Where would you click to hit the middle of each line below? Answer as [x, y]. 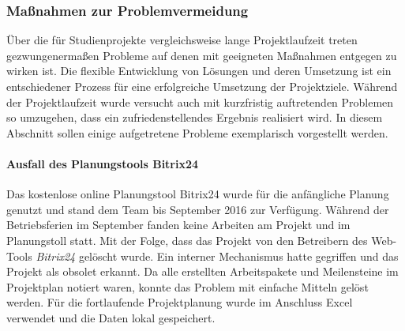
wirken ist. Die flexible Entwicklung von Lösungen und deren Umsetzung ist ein [199, 71]
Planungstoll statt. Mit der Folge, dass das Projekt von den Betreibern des [187, 240]
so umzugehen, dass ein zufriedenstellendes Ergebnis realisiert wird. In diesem [195, 117]
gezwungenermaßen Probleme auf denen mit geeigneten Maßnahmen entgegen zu [202, 55]
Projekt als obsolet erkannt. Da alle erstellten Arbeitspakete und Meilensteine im [202, 271]
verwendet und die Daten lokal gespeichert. [111, 317]
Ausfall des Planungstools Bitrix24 [103, 163]
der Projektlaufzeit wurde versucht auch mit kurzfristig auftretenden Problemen [200, 102]
